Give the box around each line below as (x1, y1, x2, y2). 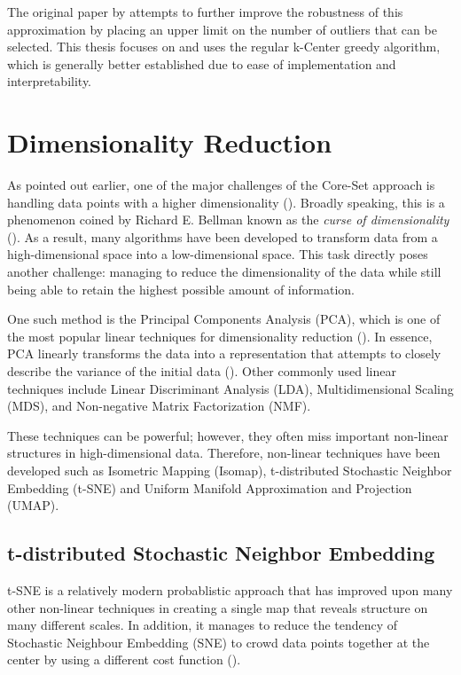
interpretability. (7, 72, 92, 90)
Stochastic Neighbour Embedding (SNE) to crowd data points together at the (7, 632, 430, 651)
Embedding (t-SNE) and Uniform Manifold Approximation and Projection (7, 478, 412, 497)
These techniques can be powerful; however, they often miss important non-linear (7, 426, 449, 444)
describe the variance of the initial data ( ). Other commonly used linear (7, 362, 396, 381)
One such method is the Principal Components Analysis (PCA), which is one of (7, 310, 441, 328)
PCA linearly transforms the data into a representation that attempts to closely (7, 344, 441, 363)
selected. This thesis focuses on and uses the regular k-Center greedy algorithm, (7, 37, 441, 56)
